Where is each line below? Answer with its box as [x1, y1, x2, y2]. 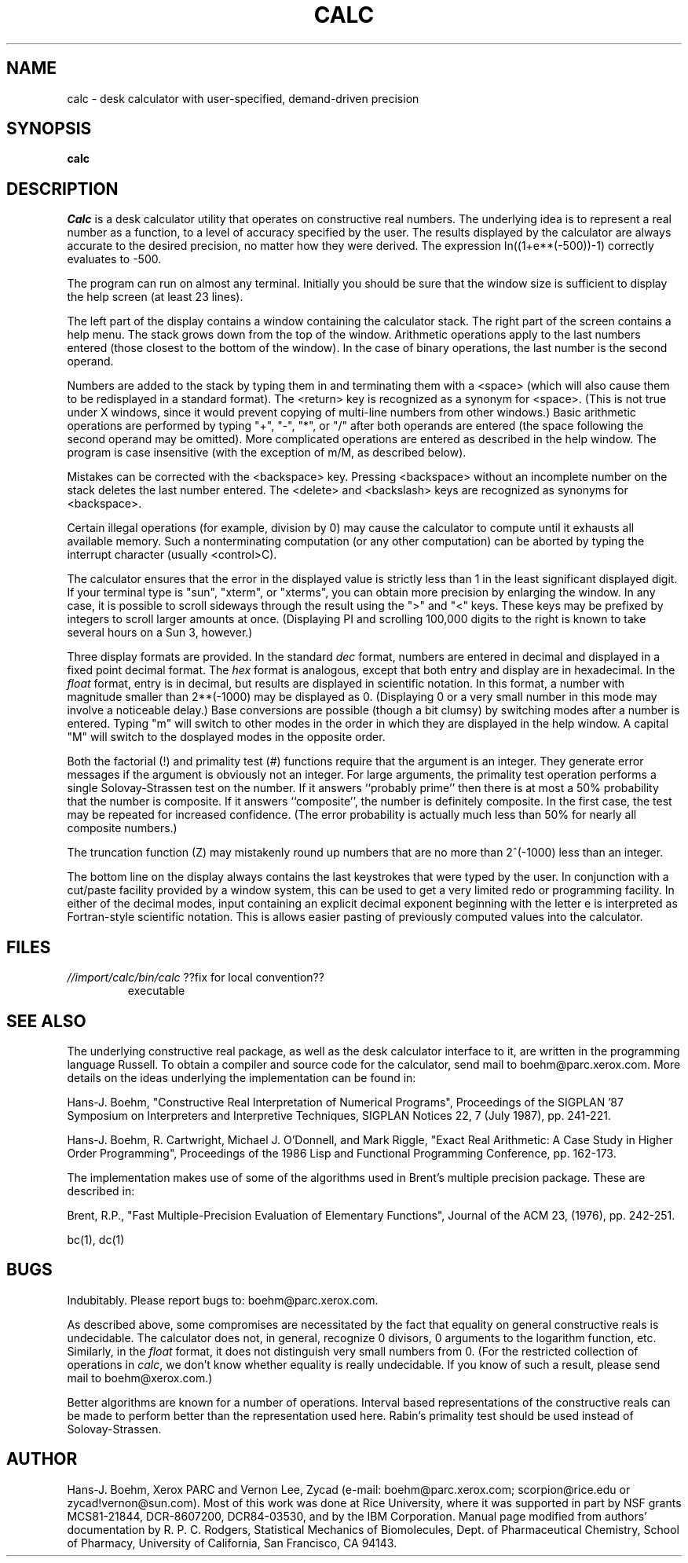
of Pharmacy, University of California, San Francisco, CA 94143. [67, 1535, 397, 1550]
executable [127, 984, 185, 998]
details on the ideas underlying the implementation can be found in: [67, 1070, 416, 1084]
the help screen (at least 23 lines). [67, 290, 243, 304]
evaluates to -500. [67, 252, 162, 266]
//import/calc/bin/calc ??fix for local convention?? [67, 970, 324, 985]
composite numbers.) [67, 821, 177, 835]
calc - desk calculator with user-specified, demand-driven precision [67, 91, 419, 105]
